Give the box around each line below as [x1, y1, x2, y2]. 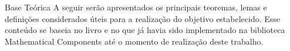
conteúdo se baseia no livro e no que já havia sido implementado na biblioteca [5, 24, 285, 36]
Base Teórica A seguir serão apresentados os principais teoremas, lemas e [5, 1, 267, 13]
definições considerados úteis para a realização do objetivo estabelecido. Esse [5, 12, 281, 24]
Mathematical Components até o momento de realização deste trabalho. [5, 35, 264, 47]
